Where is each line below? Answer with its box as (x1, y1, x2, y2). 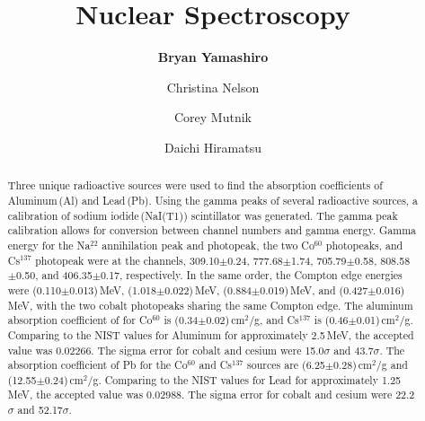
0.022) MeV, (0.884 (164, 282, 252, 297)
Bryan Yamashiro (157, 48, 269, 66)
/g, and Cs (249, 312, 299, 328)
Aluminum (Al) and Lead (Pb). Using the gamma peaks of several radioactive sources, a (7, 192, 419, 207)
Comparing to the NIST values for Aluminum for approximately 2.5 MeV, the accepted (7, 327, 414, 342)
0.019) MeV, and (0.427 (260, 282, 368, 297)
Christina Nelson (166, 77, 260, 96)
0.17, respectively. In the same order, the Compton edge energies (100, 268, 403, 283)
